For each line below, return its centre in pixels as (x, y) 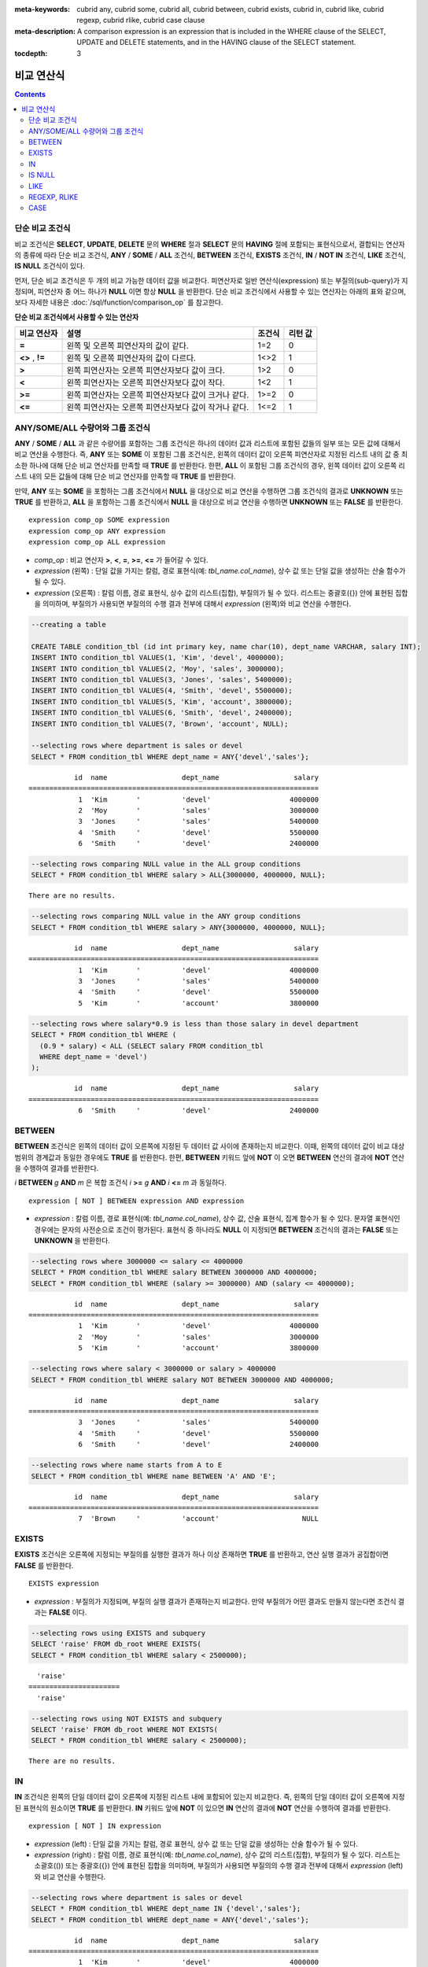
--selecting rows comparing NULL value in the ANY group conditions (166, 916)
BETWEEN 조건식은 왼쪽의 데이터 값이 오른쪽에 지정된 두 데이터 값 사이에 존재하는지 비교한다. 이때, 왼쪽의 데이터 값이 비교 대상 (210, 1146)
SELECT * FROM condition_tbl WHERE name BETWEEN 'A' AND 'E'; (153, 1476)
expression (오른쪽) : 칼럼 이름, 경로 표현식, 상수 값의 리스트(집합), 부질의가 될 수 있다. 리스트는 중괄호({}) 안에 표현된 (214, 592)
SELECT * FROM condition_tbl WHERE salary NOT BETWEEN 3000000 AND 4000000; (183, 1380)
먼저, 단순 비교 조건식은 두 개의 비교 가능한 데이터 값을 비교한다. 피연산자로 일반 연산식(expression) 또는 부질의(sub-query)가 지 (211, 280)
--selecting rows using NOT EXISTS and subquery (127, 1718)
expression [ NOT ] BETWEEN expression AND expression (137, 1201)
